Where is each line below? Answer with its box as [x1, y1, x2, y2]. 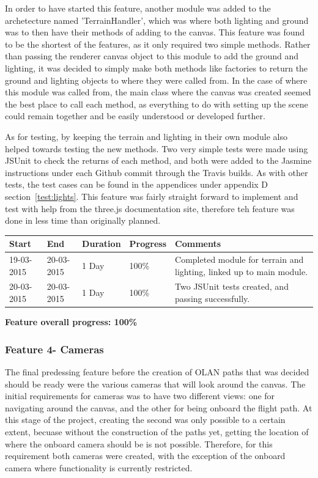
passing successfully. [175, 292, 250, 305]
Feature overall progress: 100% [5, 315, 138, 328]
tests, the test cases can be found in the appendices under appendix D [5, 178, 268, 191]
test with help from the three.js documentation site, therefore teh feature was [5, 202, 295, 215]
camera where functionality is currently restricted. [5, 461, 193, 474]
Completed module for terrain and [175, 253, 304, 266]
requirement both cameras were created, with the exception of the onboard [5, 449, 286, 462]
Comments [175, 237, 221, 250]
